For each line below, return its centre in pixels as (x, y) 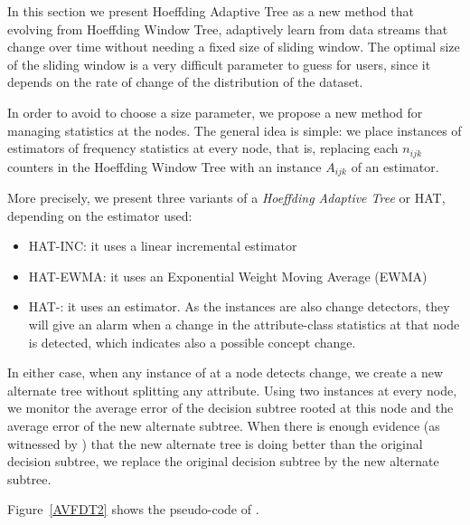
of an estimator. (395, 166)
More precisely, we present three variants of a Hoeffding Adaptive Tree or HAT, (226, 198)
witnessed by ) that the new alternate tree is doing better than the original (215, 443)
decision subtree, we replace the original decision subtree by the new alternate (223, 461)
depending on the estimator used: (100, 215)
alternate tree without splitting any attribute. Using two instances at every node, (232, 390)
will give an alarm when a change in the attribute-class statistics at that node (244, 325)
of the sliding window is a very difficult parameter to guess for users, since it (219, 64)
